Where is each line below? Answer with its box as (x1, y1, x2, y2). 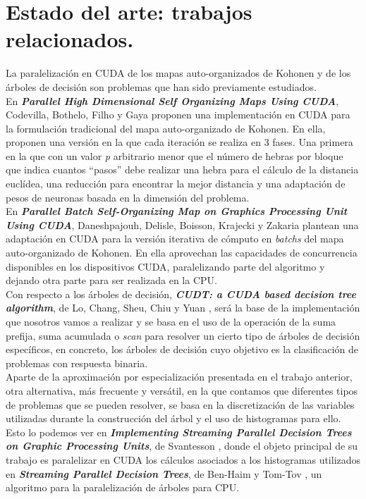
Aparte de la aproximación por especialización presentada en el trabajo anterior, (6, 369, 353, 384)
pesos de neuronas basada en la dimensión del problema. (6, 190, 250, 204)
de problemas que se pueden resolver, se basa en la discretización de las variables (6, 397, 355, 412)
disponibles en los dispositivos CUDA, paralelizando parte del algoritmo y (6, 259, 325, 273)
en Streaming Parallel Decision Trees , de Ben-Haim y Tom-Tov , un (6, 466, 322, 481)
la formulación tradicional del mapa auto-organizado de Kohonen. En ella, (6, 121, 326, 135)
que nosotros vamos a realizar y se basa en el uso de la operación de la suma (6, 314, 336, 328)
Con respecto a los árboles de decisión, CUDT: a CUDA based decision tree (6, 286, 356, 301)
